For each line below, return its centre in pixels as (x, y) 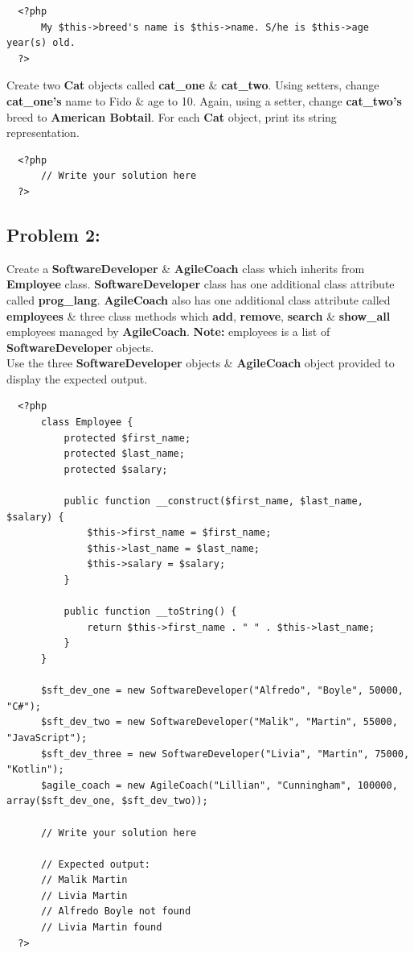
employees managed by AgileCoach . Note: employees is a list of (168, 331)
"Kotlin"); (35, 770)
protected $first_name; (127, 438)
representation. (43, 133)
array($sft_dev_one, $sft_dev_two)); (107, 801)
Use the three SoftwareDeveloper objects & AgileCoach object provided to (201, 363)
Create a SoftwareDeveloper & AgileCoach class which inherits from (186, 268)
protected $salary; (116, 469)
